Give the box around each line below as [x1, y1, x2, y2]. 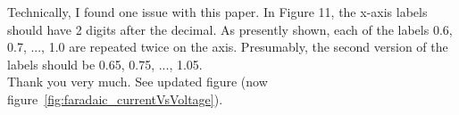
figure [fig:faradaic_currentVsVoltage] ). [7, 89, 223, 108]
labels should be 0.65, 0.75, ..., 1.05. [7, 54, 203, 73]
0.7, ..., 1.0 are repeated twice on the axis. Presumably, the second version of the [7, 37, 448, 56]
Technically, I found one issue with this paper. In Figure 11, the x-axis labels [7, 3, 428, 21]
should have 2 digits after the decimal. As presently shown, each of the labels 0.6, [7, 20, 453, 38]
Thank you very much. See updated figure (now [7, 72, 268, 91]
